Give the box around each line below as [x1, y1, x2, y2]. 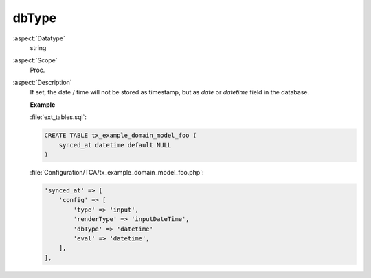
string [30, 43, 47, 51]
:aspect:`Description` [12, 79, 72, 87]
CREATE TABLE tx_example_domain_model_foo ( [44, 131, 197, 140]
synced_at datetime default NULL [58, 141, 172, 149]
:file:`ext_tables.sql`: [30, 113, 87, 121]
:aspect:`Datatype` [12, 34, 65, 42]
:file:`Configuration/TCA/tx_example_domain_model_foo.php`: [30, 168, 204, 177]
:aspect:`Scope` [12, 56, 58, 64]
